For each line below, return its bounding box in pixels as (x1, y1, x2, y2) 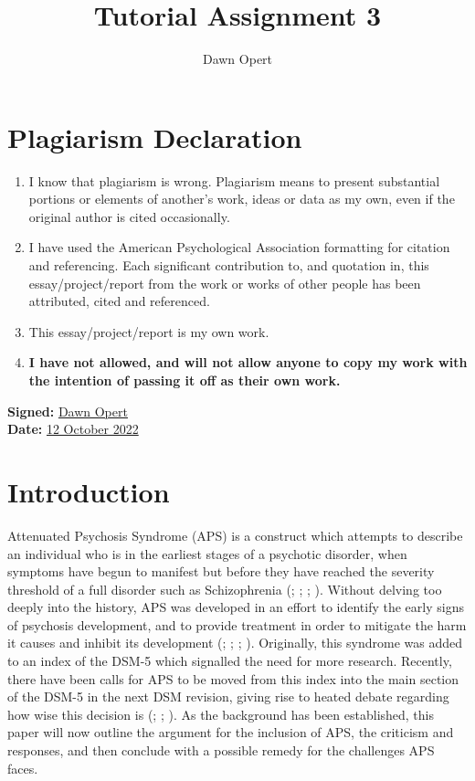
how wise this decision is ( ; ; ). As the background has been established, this (7, 704, 435, 723)
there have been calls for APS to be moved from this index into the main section (7, 669, 459, 688)
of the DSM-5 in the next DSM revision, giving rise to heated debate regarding (7, 687, 449, 706)
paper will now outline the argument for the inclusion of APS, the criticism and (7, 723, 454, 742)
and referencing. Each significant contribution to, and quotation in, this (28, 256, 429, 275)
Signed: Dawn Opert (7, 401, 128, 420)
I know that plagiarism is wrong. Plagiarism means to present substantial (28, 171, 440, 190)
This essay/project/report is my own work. (28, 322, 269, 341)
